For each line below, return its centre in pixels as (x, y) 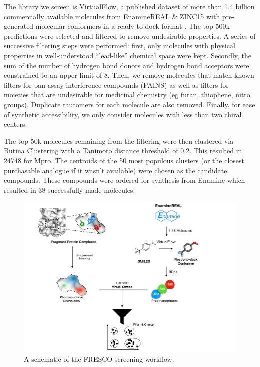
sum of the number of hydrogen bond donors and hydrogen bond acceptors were (127, 65)
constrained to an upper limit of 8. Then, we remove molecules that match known (129, 75)
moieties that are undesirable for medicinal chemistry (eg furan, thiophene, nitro (127, 95)
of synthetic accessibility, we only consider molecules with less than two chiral (123, 114)
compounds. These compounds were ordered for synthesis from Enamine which (125, 180)
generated (19, 26)
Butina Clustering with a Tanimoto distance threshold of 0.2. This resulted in (123, 151)
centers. (16, 124)
